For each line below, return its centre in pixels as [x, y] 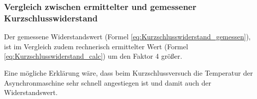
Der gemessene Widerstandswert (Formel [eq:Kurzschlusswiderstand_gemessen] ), [128, 37]
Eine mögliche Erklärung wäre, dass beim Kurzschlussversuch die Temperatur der [128, 72]
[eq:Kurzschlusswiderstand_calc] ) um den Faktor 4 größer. [93, 56]
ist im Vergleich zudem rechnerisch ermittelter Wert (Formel [96, 46]
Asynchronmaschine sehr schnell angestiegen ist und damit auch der [108, 82]
